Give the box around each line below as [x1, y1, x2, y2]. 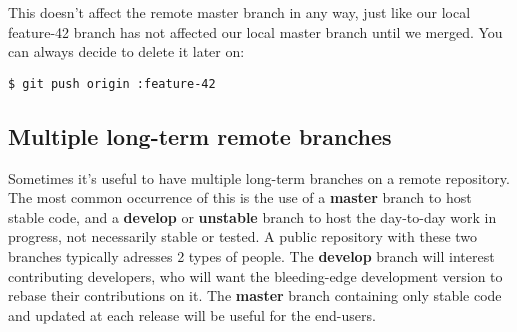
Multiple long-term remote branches [8, 120, 392, 151]
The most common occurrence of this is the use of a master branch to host [8, 187, 472, 208]
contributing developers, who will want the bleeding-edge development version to [8, 265, 503, 286]
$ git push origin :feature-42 [8, 76, 216, 91]
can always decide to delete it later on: [8, 41, 245, 62]
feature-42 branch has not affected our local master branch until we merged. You [8, 21, 503, 42]
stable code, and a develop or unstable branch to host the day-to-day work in [8, 206, 497, 227]
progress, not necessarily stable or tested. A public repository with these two [8, 226, 478, 247]
